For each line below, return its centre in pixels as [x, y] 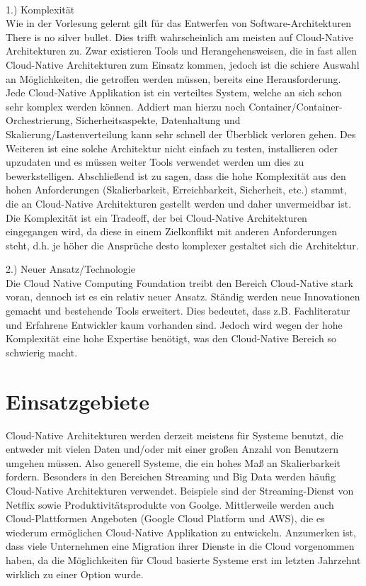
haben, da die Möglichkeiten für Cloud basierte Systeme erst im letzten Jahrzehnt [183, 559]
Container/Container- [296, 106]
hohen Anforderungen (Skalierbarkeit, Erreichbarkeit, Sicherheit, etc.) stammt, [176, 190]
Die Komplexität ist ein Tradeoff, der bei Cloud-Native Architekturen [156, 217]
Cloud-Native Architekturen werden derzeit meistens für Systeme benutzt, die [175, 435]
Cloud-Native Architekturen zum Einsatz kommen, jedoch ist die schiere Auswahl [183, 64]
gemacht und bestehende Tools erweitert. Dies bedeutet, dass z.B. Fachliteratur [178, 311]
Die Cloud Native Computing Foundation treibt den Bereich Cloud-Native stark [179, 282]
